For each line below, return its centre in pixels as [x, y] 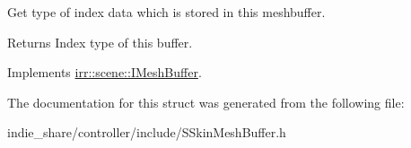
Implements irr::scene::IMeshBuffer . [105, 72]
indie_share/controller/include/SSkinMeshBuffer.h [147, 132]
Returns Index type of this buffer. [100, 42]
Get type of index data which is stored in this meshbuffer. [166, 12]
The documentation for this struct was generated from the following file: [206, 102]
